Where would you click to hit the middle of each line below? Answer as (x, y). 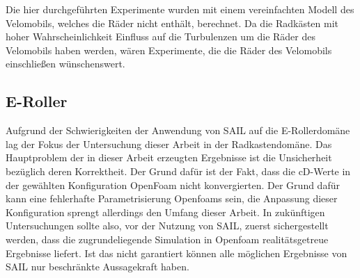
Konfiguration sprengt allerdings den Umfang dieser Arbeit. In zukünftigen (165, 212)
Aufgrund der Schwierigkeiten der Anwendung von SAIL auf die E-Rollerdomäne (178, 130)
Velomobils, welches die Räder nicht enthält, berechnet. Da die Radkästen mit (172, 23)
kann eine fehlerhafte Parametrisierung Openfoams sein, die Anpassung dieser (172, 198)
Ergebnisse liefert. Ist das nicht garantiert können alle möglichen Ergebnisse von (177, 253)
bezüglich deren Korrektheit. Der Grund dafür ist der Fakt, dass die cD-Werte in (178, 171)
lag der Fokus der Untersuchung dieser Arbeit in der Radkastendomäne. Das (169, 144)
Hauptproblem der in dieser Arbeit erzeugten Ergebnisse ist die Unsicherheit (169, 157)
